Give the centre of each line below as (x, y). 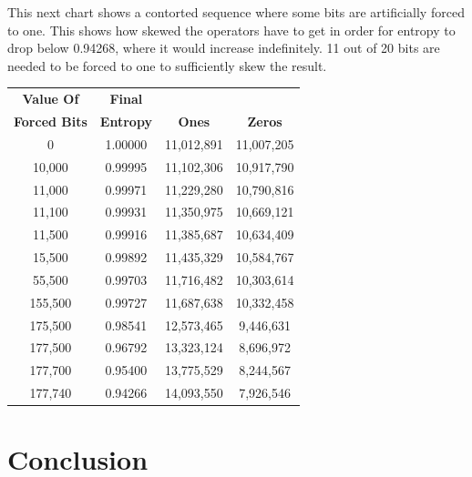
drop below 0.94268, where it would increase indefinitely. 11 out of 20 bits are (224, 48)
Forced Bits (51, 121)
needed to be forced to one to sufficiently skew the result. (167, 65)
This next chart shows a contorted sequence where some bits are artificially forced (236, 12)
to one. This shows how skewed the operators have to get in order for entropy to (231, 30)
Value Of (51, 99)
